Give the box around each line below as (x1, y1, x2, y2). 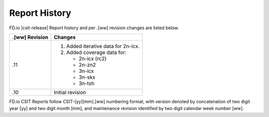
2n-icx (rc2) (79, 55, 107, 62)
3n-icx (79, 67, 94, 74)
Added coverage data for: (66, 49, 127, 56)
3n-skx (79, 73, 96, 80)
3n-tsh (79, 80, 95, 87)
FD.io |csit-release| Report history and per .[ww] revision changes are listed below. (9, 25, 179, 31)
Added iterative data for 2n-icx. (66, 43, 140, 50)
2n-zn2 (79, 61, 96, 68)
